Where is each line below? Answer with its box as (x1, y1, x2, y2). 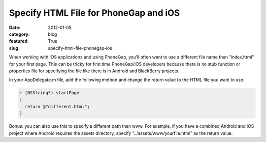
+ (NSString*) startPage (19, 90, 80, 96)
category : (9, 31, 30, 37)
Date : (9, 25, 21, 30)
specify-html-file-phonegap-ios (48, 45, 113, 51)
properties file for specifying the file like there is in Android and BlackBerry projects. (9, 68, 180, 74)
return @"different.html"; (25, 104, 90, 110)
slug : (9, 45, 20, 51)
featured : (9, 38, 29, 44)
